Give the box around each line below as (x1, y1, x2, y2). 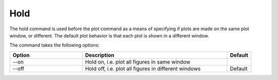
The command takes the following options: (9, 42, 100, 48)
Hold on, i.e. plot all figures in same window (85, 58, 191, 65)
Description (85, 51, 115, 58)
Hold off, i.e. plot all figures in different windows (85, 65, 201, 72)
